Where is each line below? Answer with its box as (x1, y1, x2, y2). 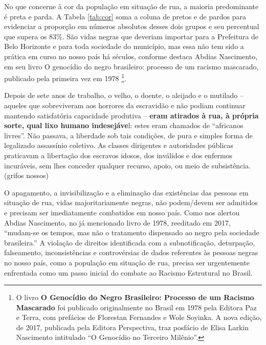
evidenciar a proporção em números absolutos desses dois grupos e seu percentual (4, 21, 259, 32)
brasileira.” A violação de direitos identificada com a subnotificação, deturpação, (4, 237, 255, 248)
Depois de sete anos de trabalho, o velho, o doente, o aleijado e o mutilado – (4, 90, 243, 101)
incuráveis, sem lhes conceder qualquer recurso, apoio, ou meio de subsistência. (4, 160, 251, 170)
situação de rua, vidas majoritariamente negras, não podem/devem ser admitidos (4, 197, 258, 208)
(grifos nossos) (4, 170, 49, 181)
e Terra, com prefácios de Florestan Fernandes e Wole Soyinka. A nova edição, (16, 312, 262, 323)
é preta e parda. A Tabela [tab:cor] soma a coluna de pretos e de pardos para (4, 11, 246, 21)
